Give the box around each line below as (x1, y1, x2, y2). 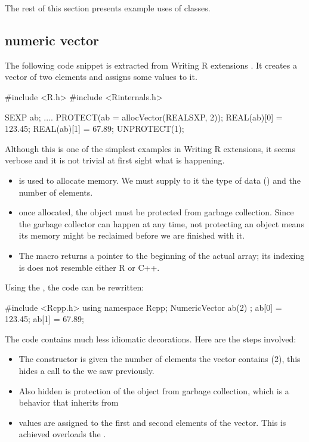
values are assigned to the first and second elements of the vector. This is (18, 416, 286, 428)
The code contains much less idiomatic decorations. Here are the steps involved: (5, 332, 296, 345)
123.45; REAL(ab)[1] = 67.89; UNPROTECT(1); (5, 122, 184, 135)
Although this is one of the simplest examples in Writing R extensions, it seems (5, 142, 296, 154)
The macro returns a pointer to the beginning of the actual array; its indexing (18, 249, 305, 261)
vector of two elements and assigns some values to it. (5, 70, 197, 83)
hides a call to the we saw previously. (18, 364, 154, 377)
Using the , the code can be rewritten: (5, 281, 144, 293)
